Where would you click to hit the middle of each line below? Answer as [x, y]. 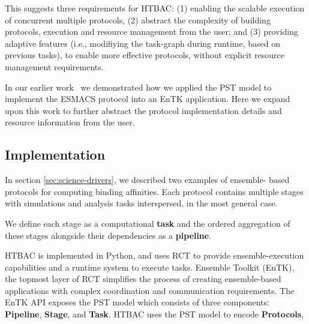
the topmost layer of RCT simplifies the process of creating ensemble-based [143, 279]
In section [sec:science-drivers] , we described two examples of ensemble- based [147, 180]
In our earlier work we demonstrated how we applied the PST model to [138, 87]
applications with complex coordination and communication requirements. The [150, 290]
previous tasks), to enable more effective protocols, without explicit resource [145, 55]
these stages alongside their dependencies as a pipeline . [108, 235]
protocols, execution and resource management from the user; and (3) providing [151, 31]
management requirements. [54, 66]
